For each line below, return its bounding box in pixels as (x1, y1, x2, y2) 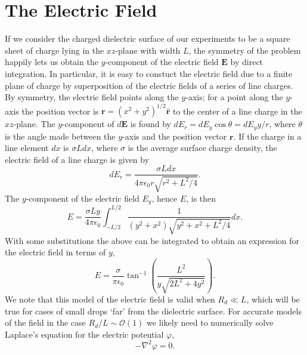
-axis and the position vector (122, 129, 227, 142)
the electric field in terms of (5, 246, 106, 258)
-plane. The (13, 118, 55, 130)
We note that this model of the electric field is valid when (5, 293, 215, 305)
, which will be (246, 293, 300, 305)
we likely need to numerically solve (147, 316, 274, 329)
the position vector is (21, 104, 99, 117)
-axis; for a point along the (185, 91, 283, 103)
